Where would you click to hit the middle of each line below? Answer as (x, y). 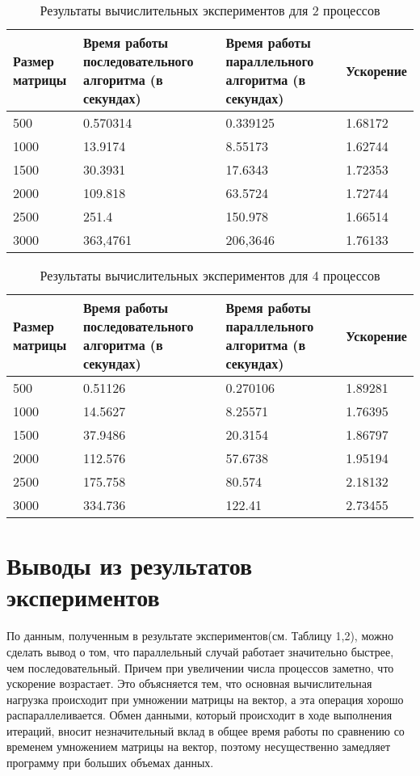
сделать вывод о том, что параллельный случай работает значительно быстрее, (200, 651)
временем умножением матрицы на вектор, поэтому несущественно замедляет (199, 746)
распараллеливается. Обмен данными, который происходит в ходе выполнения (199, 715)
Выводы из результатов (130, 565)
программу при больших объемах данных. (110, 763)
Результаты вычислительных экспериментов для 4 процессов (210, 275)
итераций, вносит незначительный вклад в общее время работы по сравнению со (206, 730)
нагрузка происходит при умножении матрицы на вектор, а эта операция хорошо (205, 699)
